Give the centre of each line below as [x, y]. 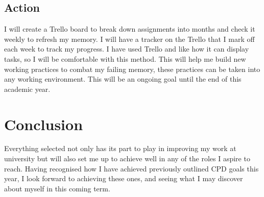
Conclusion [44, 124]
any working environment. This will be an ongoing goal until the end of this [123, 79]
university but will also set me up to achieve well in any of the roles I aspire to [127, 158]
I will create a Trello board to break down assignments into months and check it [130, 29]
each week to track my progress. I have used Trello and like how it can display [127, 49]
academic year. [27, 89]
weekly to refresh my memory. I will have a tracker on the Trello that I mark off [129, 39]
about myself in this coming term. [57, 188]
